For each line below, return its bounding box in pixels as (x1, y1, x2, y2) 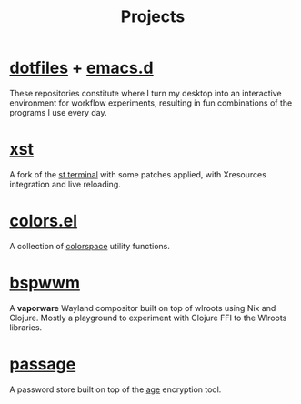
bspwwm (9, 273, 80, 293)
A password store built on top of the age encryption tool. (9, 384, 222, 395)
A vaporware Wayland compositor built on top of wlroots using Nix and (9, 302, 276, 313)
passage (9, 353, 76, 374)
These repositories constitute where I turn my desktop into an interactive (9, 87, 282, 98)
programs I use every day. (9, 106, 107, 117)
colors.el (9, 211, 78, 231)
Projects (120, 6, 186, 27)
